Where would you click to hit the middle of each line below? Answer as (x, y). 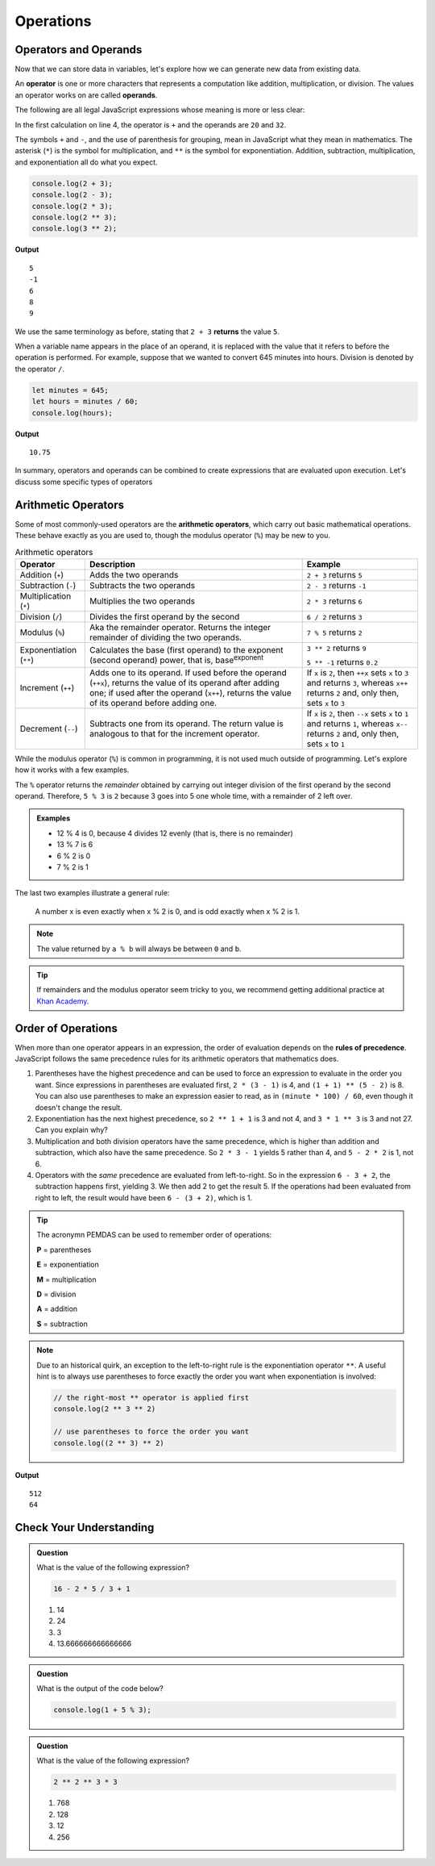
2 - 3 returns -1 (336, 585)
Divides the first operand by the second (164, 616)
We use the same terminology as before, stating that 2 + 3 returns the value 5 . (147, 332)
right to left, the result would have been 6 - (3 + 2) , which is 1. (144, 1197)
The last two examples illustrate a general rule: (92, 893)
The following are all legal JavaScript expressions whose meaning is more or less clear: (160, 110)
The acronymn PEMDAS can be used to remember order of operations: (154, 1235)
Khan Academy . (63, 1001)
